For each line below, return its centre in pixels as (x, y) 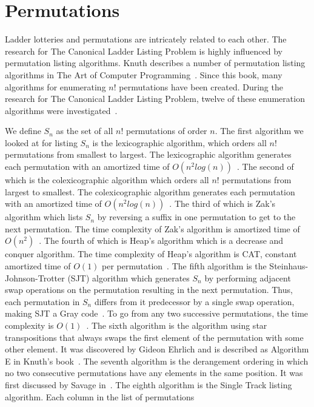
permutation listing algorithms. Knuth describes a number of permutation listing (155, 63)
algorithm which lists (44, 217)
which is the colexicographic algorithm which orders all (107, 180)
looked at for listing (41, 142)
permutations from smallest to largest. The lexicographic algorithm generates (148, 154)
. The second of (265, 166)
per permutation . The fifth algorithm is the (184, 266)
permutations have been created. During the (201, 86)
